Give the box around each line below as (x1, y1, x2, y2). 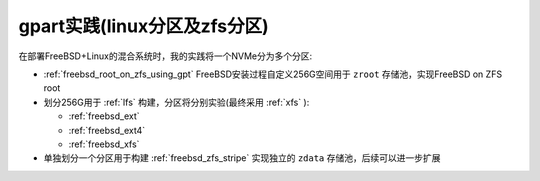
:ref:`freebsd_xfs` (68, 138, 140, 150)
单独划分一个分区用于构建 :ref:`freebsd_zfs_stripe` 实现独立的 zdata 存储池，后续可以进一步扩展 (43, 152, 441, 164)
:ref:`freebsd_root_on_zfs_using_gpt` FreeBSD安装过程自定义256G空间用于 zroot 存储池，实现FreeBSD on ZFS (43, 68, 503, 80)
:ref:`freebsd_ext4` (68, 124, 146, 136)
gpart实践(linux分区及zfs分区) (18, 15, 269, 37)
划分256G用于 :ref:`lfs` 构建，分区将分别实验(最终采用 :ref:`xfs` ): (43, 96, 310, 108)
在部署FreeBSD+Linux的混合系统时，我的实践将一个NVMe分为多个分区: (18, 50, 313, 62)
